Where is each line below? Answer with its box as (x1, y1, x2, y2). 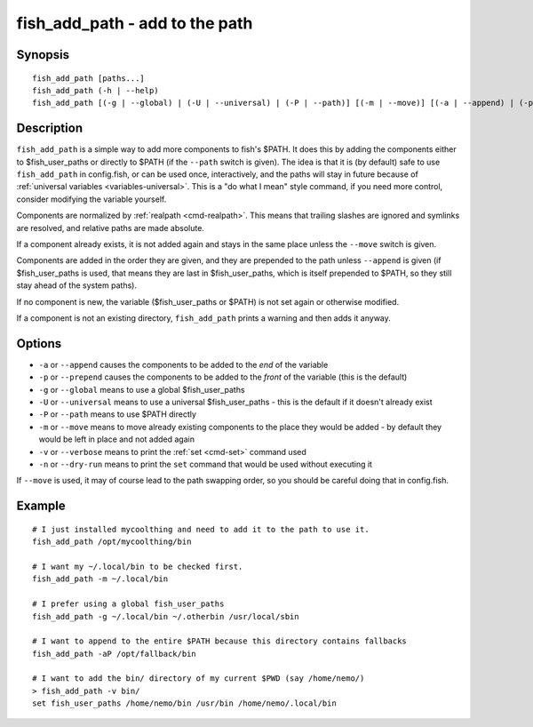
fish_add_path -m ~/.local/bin (32, 574, 169, 584)
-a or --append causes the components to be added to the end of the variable (38, 359, 329, 370)
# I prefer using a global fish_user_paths (32, 599, 225, 609)
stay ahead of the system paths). (16, 280, 138, 291)
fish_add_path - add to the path (16, 13, 253, 33)
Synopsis (16, 47, 70, 62)
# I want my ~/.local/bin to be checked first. (32, 561, 243, 571)
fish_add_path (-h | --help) (32, 85, 159, 95)
